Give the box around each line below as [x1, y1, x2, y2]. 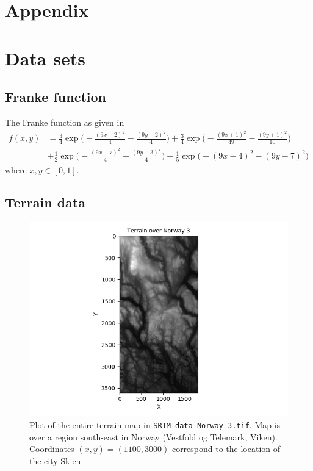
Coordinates [29, 442, 74, 455]
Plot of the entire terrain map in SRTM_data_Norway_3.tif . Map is [29, 418, 281, 431]
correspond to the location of [171, 442, 281, 455]
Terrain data [5, 193, 85, 212]
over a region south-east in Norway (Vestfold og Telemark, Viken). [29, 430, 278, 443]
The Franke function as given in [5, 115, 124, 128]
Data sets [5, 45, 85, 70]
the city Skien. [29, 454, 84, 467]
